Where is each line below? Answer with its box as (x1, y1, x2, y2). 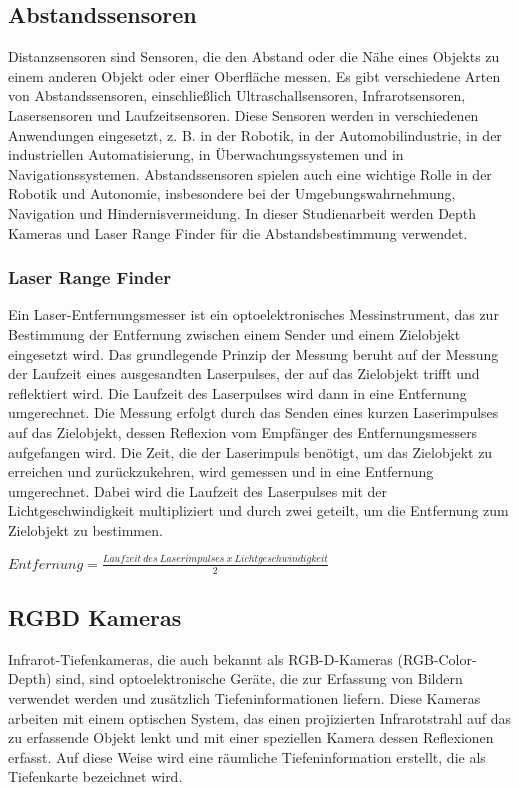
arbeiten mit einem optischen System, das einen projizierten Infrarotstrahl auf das (8, 707, 512, 728)
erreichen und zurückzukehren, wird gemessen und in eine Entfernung (8, 461, 434, 482)
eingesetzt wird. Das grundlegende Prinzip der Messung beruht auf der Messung (8, 343, 499, 364)
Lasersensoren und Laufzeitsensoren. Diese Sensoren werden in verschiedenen (8, 104, 479, 125)
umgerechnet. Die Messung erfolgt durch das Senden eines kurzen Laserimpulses (8, 402, 499, 423)
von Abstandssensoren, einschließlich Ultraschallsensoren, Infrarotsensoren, (8, 85, 466, 106)
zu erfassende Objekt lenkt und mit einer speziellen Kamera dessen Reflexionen (8, 727, 494, 748)
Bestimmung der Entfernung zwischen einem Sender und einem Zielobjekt (8, 323, 461, 344)
